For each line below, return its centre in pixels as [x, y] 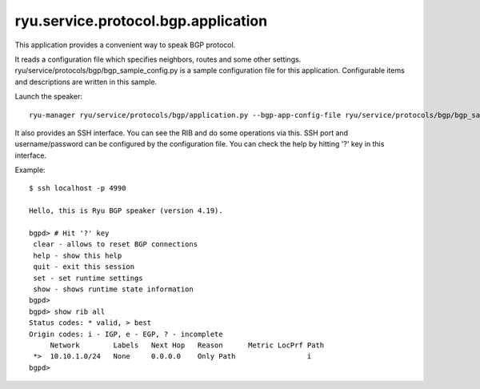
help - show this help [78, 255]
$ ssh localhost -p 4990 [78, 188]
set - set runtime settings [88, 278]
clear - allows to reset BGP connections [116, 245]
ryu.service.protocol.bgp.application [141, 21]
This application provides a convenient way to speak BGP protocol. [125, 45]
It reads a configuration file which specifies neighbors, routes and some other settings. [158, 59]
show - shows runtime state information [113, 289]
